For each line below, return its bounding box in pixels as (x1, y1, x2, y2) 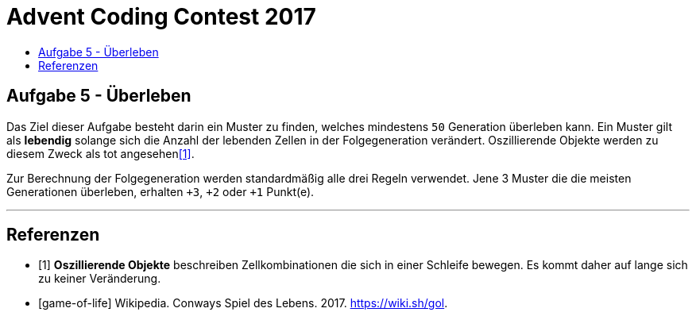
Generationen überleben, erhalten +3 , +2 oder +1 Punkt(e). (6, 184, 315, 198)
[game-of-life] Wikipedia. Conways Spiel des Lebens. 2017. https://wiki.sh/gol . (38, 296, 448, 310)
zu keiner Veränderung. (38, 272, 161, 286)
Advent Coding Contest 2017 (6, 3, 316, 30)
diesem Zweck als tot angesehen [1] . (6, 146, 195, 160)
